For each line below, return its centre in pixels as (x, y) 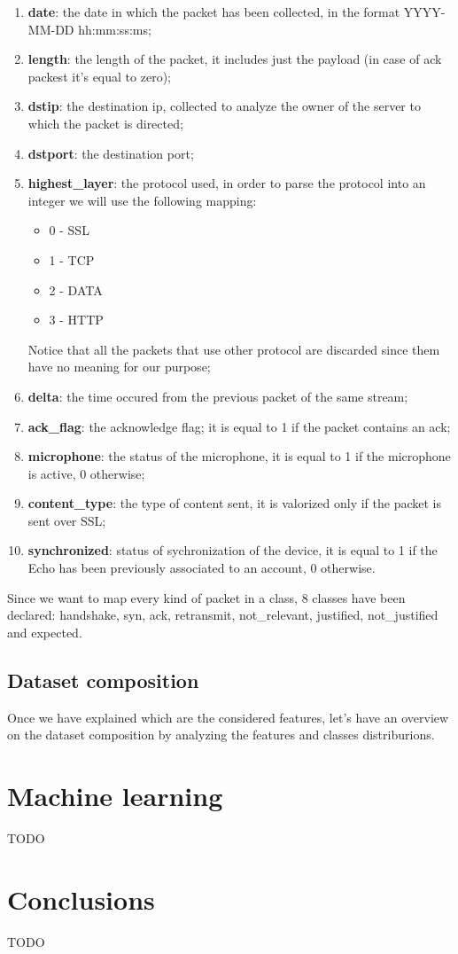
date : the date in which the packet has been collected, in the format (214, 12)
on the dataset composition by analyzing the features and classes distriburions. (221, 735)
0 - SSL (69, 230)
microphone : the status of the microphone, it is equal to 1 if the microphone (239, 456)
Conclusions (81, 899)
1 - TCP (72, 259)
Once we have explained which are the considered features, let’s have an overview (228, 717)
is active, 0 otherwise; (86, 473)
